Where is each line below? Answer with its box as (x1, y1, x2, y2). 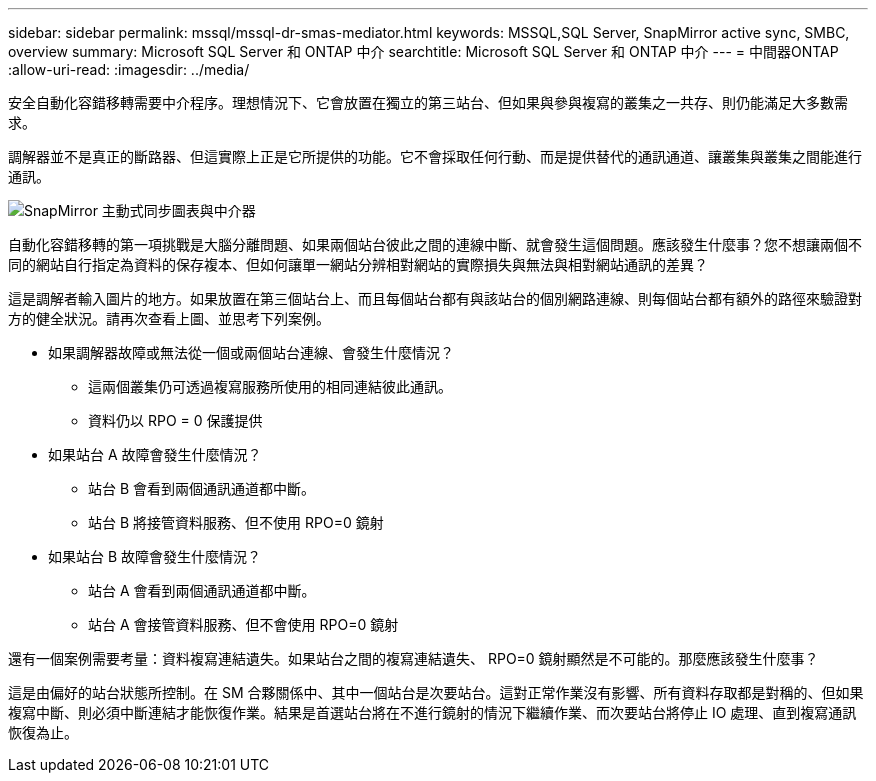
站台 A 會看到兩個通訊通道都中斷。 (88, 582, 316, 599)
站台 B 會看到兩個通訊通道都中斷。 (88, 480, 316, 497)
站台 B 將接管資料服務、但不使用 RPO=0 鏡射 (88, 514, 384, 531)
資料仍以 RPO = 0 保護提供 (88, 412, 263, 429)
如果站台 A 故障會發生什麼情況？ (48, 446, 262, 463)
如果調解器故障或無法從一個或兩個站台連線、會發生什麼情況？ (48, 344, 454, 361)
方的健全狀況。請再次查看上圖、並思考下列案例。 (8, 310, 330, 327)
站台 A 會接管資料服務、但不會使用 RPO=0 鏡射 (88, 616, 399, 633)
